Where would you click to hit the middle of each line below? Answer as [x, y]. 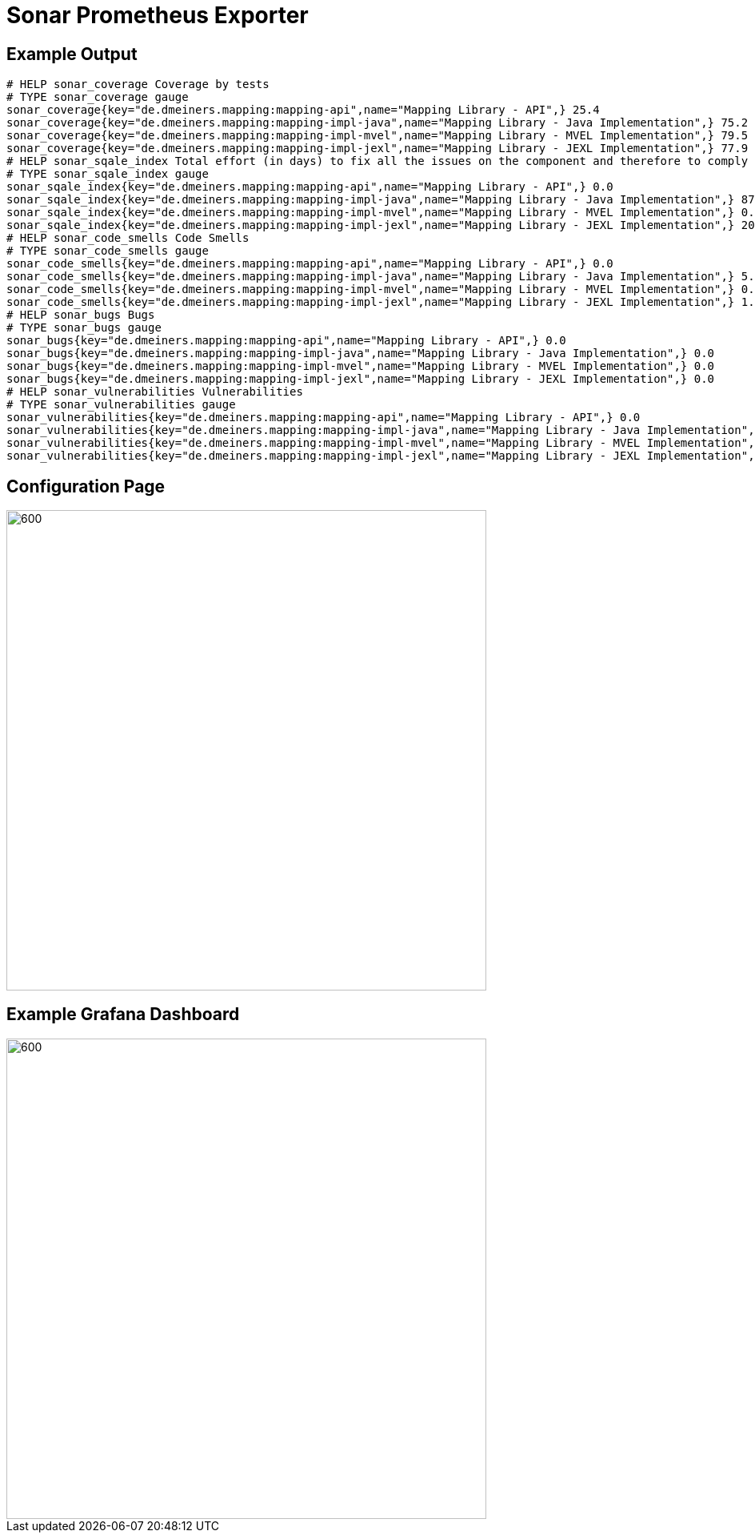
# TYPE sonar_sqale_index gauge [108, 174]
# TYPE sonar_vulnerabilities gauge [121, 405]
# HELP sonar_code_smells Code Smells [128, 238]
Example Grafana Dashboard [123, 1015]
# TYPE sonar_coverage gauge [98, 97]
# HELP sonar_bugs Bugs [81, 315]
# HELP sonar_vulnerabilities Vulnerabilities [155, 392]
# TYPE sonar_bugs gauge [84, 328]
